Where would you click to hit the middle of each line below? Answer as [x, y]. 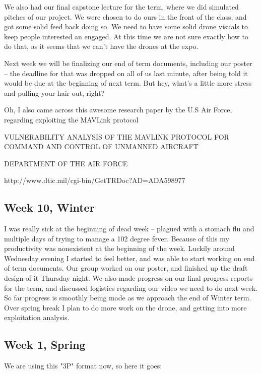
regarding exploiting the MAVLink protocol [71, 119]
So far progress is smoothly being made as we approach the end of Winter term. [128, 298]
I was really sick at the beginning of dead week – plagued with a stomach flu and [129, 229]
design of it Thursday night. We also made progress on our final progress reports [128, 278]
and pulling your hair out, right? [54, 92]
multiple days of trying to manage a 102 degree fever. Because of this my [117, 238]
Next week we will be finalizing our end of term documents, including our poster [128, 63]
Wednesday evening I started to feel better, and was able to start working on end [129, 258]
